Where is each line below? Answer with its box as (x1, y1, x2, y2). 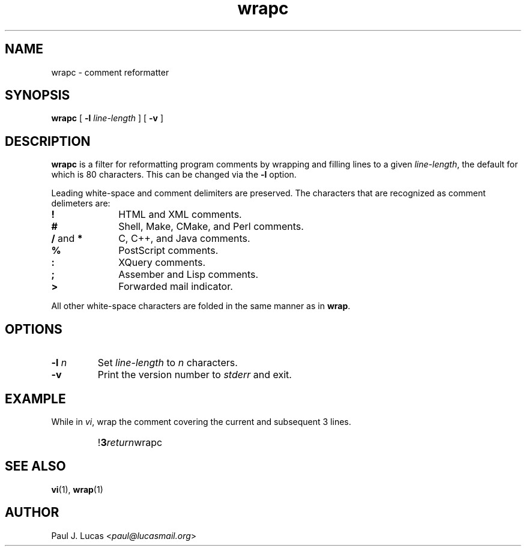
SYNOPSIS (5, 88, 70, 103)
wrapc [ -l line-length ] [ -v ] (51, 113, 164, 124)
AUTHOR (5, 505, 59, 520)
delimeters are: (51, 198, 110, 209)
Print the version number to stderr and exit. (97, 369, 292, 381)
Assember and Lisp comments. (118, 268, 259, 281)
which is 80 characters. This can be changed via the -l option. (51, 169, 297, 180)
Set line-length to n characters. (97, 357, 238, 369)
